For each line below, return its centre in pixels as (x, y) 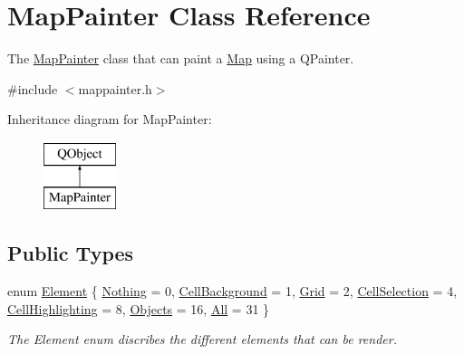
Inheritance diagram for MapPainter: (110, 119)
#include (33, 88)
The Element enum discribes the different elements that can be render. (202, 339)
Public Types (71, 253)
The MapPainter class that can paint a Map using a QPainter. (181, 58)
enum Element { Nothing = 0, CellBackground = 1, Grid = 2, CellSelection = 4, (232, 291)
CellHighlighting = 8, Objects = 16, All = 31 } (139, 308)
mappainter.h (115, 88)
